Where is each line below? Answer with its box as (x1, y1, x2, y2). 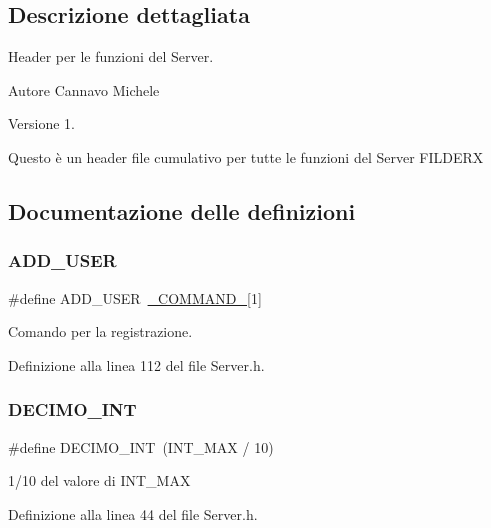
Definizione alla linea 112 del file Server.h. (8, 354, 265, 375)
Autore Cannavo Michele (8, 79, 160, 100)
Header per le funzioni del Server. (8, 46, 214, 67)
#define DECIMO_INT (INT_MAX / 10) (8, 436, 274, 457)
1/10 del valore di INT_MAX (8, 470, 191, 491)
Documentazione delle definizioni (8, 195, 356, 226)
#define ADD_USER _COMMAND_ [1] (8, 287, 262, 308)
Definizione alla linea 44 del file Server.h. (8, 503, 258, 524)
